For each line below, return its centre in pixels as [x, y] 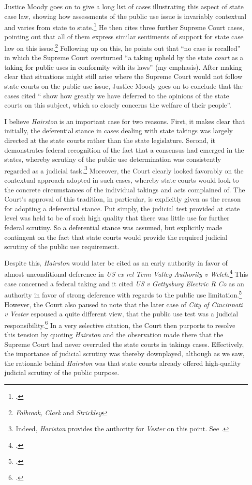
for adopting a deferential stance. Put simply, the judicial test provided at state [122, 208]
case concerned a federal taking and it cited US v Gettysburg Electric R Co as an [124, 283]
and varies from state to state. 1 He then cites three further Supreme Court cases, [124, 26]
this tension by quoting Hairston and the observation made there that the [114, 334]
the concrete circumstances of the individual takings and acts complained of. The [125, 189]
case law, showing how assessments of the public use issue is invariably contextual [126, 16]
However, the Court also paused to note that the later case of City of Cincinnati [124, 304]
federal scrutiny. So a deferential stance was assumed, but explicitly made [113, 227]
